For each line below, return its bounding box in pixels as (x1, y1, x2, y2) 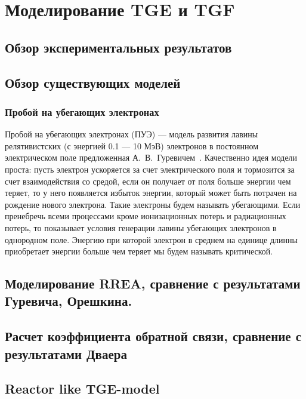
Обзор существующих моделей (5, 73, 181, 91)
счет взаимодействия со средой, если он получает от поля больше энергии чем (5, 174, 291, 187)
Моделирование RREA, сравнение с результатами (5, 274, 301, 293)
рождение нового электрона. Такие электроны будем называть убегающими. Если (5, 198, 301, 210)
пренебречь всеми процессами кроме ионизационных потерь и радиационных (5, 210, 286, 222)
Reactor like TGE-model (5, 379, 160, 398)
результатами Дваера (5, 344, 127, 363)
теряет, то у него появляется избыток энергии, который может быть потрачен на (5, 186, 297, 199)
